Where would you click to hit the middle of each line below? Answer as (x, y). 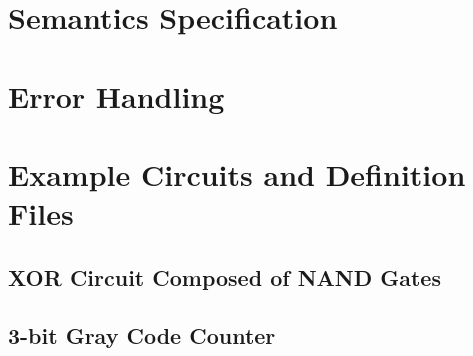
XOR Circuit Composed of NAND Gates (224, 276)
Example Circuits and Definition (237, 173)
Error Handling (116, 95)
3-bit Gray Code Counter (142, 335)
